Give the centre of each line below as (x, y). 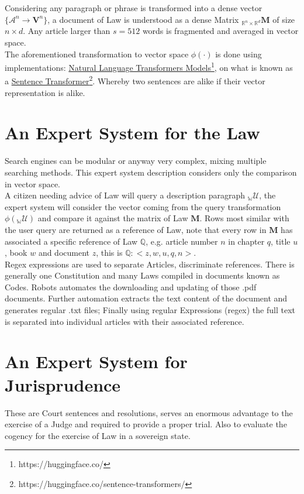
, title (281, 241)
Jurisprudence (63, 384)
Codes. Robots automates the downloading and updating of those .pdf (131, 287)
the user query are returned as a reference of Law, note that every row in (136, 229)
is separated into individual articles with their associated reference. (125, 321)
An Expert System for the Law (132, 133)
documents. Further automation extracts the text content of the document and (146, 298)
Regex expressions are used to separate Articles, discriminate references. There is (150, 264)
